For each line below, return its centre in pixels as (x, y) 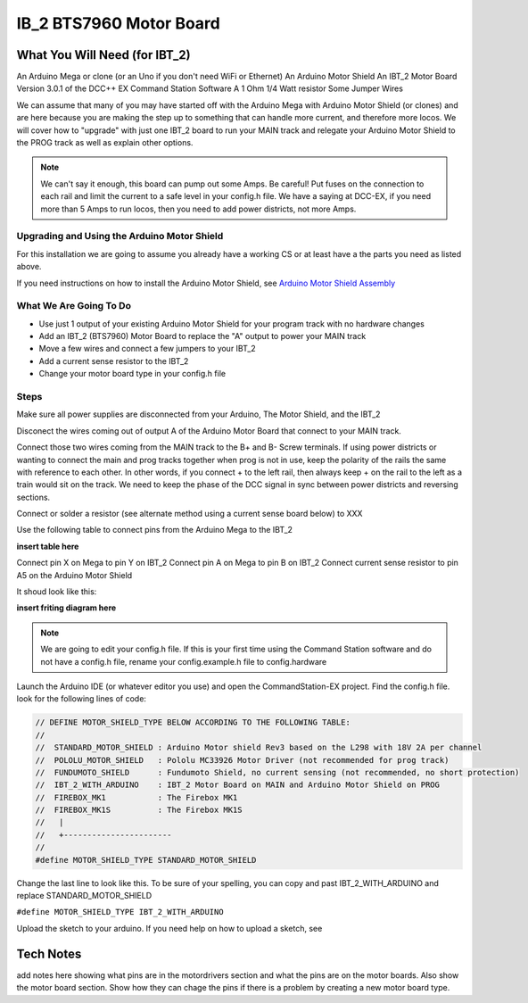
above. (29, 267)
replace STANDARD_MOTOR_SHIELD (84, 896)
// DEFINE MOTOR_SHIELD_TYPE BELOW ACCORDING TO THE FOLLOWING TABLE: (193, 722)
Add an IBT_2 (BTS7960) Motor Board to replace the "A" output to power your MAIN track (202, 336)
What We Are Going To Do (74, 306)
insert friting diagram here (66, 608)
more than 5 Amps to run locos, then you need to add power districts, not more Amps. (198, 209)
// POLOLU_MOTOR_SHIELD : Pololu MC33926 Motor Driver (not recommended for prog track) (242, 760)
